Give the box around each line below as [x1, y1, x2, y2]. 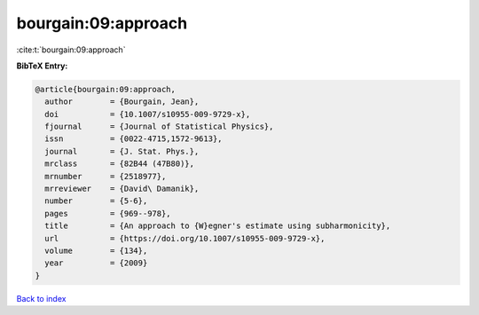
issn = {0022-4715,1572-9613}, [44, 134, 223, 144]
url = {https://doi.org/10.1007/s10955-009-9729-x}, [44, 233, 326, 243]
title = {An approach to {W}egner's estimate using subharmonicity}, [44, 221, 391, 231]
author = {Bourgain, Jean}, [44, 97, 200, 106]
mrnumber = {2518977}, [44, 171, 167, 181]
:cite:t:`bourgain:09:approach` [16, 44, 126, 55]
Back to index [16, 293, 67, 303]
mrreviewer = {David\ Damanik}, [44, 184, 200, 194]
